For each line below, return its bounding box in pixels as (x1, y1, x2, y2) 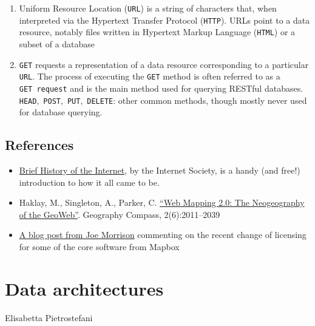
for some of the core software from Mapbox (19, 240, 180, 253)
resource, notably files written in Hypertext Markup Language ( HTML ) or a (19, 25, 296, 38)
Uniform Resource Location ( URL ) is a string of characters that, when (19, 2, 277, 14)
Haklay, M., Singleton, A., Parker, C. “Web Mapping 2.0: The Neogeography (19, 196, 305, 209)
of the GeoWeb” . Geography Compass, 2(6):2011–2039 (19, 208, 220, 220)
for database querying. (19, 106, 103, 118)
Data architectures (5, 276, 164, 301)
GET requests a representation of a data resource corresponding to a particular (19, 58, 309, 70)
